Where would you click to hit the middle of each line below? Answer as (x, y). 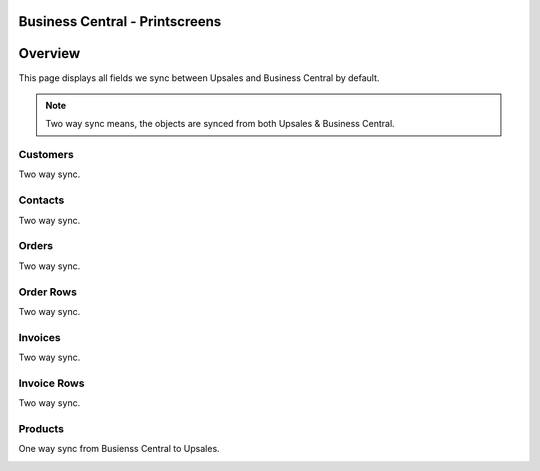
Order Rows (47, 292)
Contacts (41, 200)
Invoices (40, 337)
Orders (36, 246)
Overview (49, 53)
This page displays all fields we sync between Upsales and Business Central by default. (199, 77)
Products (41, 428)
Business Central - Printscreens (120, 21)
